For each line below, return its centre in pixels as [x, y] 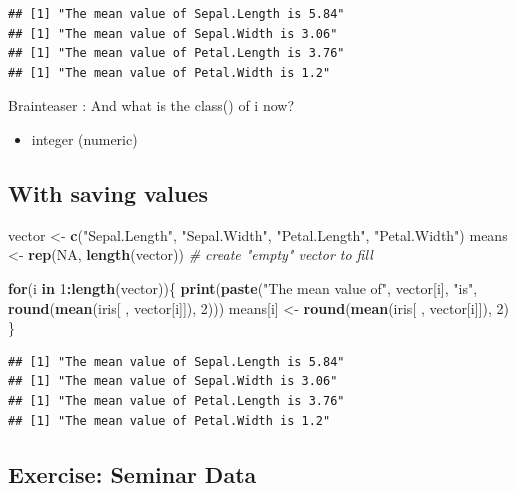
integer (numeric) [84, 138]
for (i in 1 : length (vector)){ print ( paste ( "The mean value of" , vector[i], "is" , [243, 287]
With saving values [108, 192]
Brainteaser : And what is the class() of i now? [151, 105]
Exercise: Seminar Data [132, 473]
